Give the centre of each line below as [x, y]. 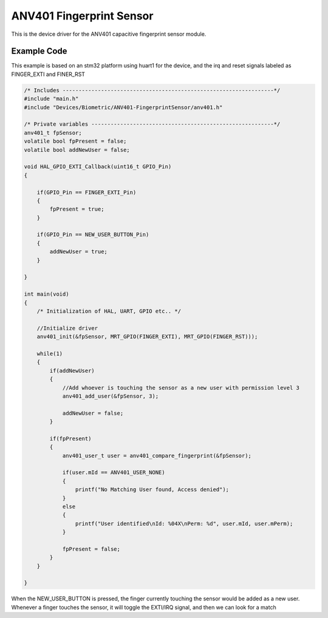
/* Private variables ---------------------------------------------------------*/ [152, 124]
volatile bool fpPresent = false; [75, 141]
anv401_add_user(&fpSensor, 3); [111, 396]
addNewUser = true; [78, 252]
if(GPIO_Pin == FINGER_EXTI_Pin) [87, 192]
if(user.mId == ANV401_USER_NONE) [114, 473]
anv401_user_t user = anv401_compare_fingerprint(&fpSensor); [157, 456]
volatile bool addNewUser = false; [77, 150]
